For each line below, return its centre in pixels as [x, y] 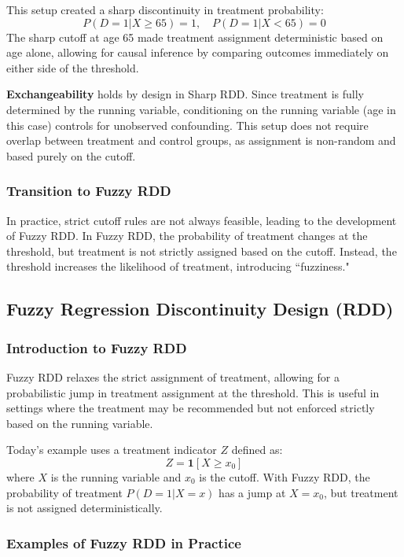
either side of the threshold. [73, 67]
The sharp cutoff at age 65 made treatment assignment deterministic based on [195, 37]
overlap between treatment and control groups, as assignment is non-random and [201, 140]
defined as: [257, 450]
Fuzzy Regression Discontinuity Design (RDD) [200, 309]
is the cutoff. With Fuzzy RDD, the [285, 476]
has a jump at [252, 492]
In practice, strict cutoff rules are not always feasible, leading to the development [202, 220]
